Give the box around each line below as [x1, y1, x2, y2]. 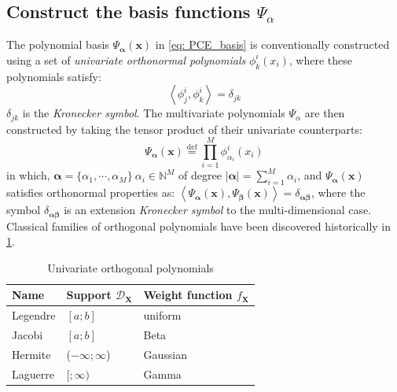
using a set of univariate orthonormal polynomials [6, 51, 246, 68]
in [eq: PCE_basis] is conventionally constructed [155, 36, 390, 53]
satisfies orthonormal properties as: [6, 184, 175, 201]
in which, [6, 167, 50, 183]
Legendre [12, 307, 56, 324]
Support [66, 287, 112, 303]
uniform [143, 307, 182, 324]
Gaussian [143, 346, 187, 362]
